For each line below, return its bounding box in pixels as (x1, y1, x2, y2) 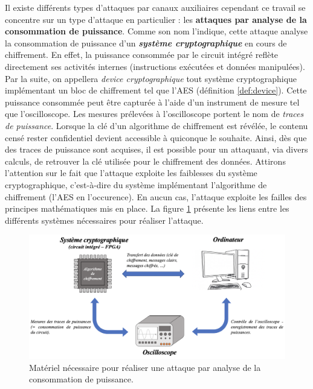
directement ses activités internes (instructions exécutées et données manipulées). (5, 60, 305, 72)
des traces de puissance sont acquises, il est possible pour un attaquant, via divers (5, 143, 308, 156)
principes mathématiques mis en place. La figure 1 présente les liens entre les (5, 202, 289, 215)
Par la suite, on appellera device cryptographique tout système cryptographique (5, 72, 297, 84)
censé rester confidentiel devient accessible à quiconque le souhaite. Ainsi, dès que (5, 131, 307, 144)
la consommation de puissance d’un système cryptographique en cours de (5, 36, 287, 49)
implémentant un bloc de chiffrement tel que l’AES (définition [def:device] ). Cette (5, 84, 307, 96)
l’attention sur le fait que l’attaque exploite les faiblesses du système (5, 166, 257, 179)
